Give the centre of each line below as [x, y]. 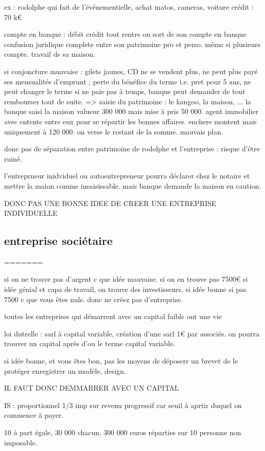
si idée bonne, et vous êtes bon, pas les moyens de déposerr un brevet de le [121, 361]
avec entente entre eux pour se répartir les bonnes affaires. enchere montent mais [130, 121]
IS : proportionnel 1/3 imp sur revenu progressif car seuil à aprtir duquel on [123, 405]
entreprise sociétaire [58, 241]
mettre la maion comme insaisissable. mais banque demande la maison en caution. [133, 185]
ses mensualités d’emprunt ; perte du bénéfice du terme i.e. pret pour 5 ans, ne [128, 81]
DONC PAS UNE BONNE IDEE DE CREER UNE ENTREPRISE [110, 203]
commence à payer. [34, 415]
